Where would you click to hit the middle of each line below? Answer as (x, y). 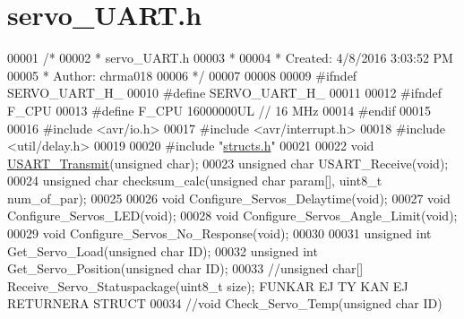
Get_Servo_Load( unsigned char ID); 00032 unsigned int (163, 250)
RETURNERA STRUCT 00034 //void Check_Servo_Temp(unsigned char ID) (225, 303)
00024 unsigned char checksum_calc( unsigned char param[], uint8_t (195, 181)
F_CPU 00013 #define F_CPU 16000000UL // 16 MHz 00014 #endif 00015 (219, 110)
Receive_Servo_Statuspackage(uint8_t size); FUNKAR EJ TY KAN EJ (208, 285)
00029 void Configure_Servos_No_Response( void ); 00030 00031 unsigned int (219, 233)
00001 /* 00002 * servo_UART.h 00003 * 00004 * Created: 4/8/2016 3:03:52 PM (230, 58)
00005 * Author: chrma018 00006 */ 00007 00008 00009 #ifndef (182, 75)
